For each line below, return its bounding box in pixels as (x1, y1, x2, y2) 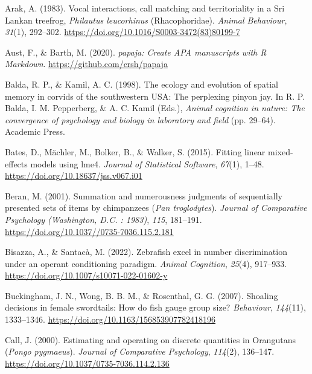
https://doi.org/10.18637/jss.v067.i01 (5, 169, 142, 182)
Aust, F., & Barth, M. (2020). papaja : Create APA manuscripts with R (5, 45, 267, 58)
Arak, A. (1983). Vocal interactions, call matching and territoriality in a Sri (5, 2, 285, 14)
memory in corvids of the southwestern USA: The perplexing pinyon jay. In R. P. (5, 89, 305, 102)
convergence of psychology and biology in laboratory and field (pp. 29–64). (5, 113, 276, 126)
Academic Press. (5, 125, 65, 138)
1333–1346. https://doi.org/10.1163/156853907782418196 (5, 313, 215, 326)
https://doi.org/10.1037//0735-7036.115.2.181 (5, 225, 174, 237)
